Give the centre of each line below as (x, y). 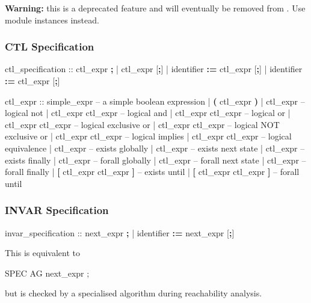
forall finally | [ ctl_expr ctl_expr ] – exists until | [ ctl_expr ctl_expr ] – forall (152, 172)
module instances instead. (52, 20)
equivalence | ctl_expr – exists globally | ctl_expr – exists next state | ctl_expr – (155, 148)
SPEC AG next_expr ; (47, 273)
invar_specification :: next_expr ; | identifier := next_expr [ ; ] (120, 232)
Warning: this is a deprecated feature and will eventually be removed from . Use (155, 8)
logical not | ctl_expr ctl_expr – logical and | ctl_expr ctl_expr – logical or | (148, 113)
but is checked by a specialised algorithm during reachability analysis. (134, 293)
